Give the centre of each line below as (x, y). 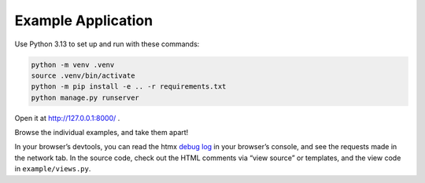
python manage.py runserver (85, 97)
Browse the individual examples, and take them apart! (102, 133)
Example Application (84, 20)
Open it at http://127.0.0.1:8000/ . (67, 118)
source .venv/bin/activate (83, 75)
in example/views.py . (53, 169)
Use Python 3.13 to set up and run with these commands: (107, 44)
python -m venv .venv (73, 64)
